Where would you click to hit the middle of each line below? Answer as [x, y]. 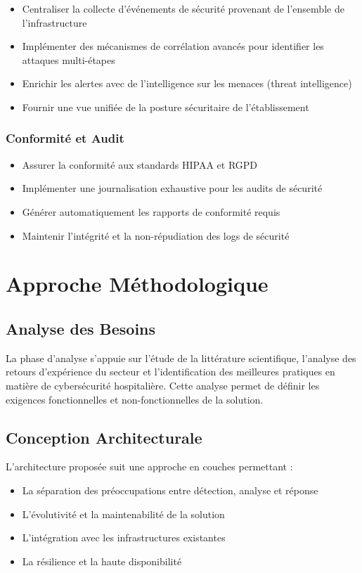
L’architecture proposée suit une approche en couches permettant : [149, 466]
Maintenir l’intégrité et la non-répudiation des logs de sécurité [156, 235]
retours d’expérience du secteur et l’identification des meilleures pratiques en [170, 372]
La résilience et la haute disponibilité [102, 561]
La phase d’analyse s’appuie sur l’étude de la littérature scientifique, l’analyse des [181, 358]
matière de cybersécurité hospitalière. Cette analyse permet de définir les [163, 385]
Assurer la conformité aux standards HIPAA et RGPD [140, 164]
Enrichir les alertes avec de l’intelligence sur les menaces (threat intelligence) [187, 83]
